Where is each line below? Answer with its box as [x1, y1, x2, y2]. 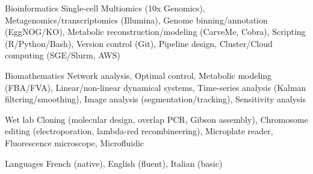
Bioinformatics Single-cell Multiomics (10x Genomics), [5, 2, 205, 14]
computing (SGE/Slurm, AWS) [5, 49, 120, 61]
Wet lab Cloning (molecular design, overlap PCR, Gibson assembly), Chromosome [5, 113, 308, 125]
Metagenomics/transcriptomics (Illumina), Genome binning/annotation [5, 13, 268, 26]
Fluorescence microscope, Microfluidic [5, 136, 144, 149]
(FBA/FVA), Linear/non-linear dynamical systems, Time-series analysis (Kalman [5, 81, 306, 93]
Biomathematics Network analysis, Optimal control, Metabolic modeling [5, 69, 272, 81]
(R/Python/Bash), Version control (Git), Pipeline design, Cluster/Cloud [5, 37, 273, 49]
